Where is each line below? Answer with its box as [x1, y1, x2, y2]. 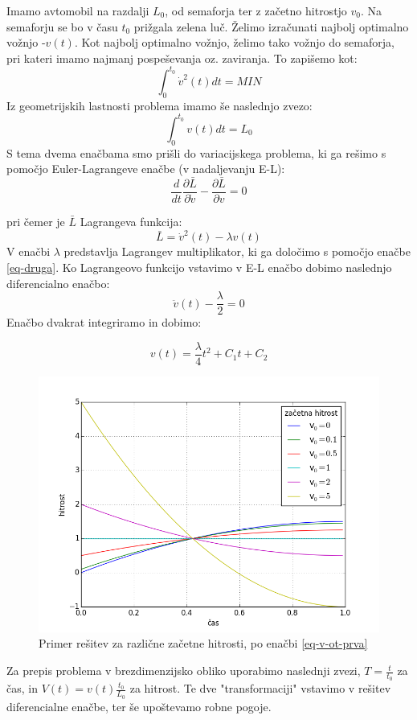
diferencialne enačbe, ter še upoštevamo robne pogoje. [6, 697, 272, 714]
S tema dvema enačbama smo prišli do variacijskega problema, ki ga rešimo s [6, 144, 386, 161]
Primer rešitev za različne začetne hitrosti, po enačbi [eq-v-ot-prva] [39, 635, 368, 652]
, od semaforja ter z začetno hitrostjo [165, 2, 347, 19]
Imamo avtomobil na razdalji [6, 2, 149, 19]
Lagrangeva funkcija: [80, 213, 182, 230]
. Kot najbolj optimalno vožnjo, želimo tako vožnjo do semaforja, [74, 34, 395, 51]
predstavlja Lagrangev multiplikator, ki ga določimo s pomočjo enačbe [63, 243, 411, 260]
